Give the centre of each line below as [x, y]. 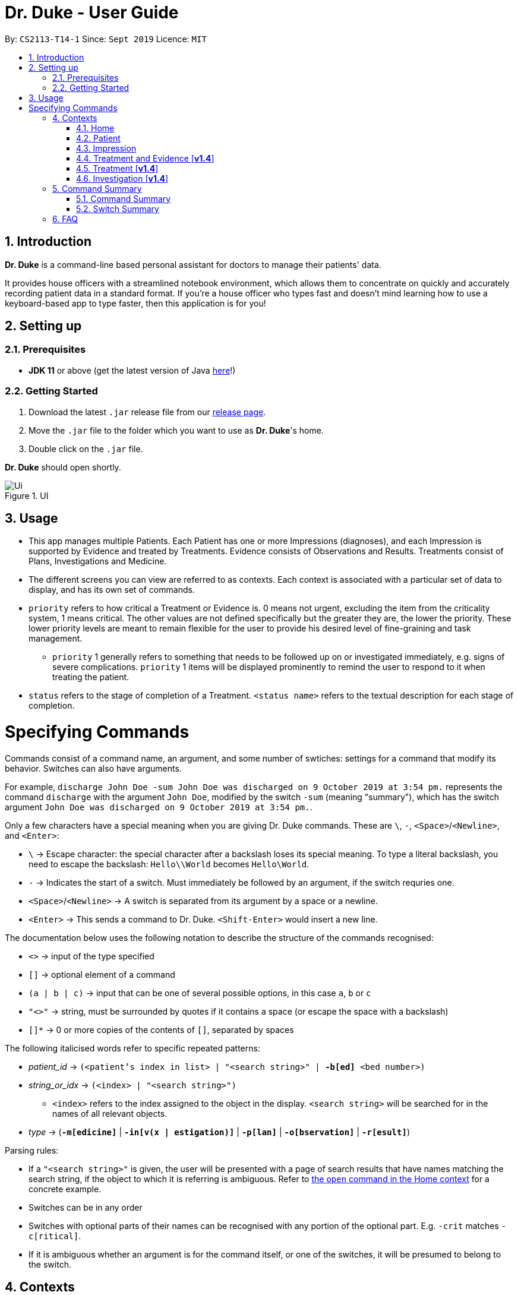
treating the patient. [91, 677]
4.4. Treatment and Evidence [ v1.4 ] [145, 158]
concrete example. [65, 1189]
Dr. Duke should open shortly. [63, 467]
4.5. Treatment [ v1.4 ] [117, 168]
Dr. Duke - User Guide [92, 12]
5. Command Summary [97, 188]
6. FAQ [65, 219]
